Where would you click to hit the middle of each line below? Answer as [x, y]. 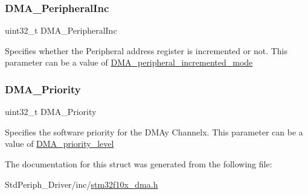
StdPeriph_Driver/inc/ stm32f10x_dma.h [82, 184]
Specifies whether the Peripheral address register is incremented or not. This [146, 50]
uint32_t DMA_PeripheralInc [61, 30]
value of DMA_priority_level [59, 144]
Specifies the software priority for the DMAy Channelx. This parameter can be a [154, 132]
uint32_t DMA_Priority [51, 112]
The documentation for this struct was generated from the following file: [139, 164]
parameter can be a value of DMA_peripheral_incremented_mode [129, 62]
